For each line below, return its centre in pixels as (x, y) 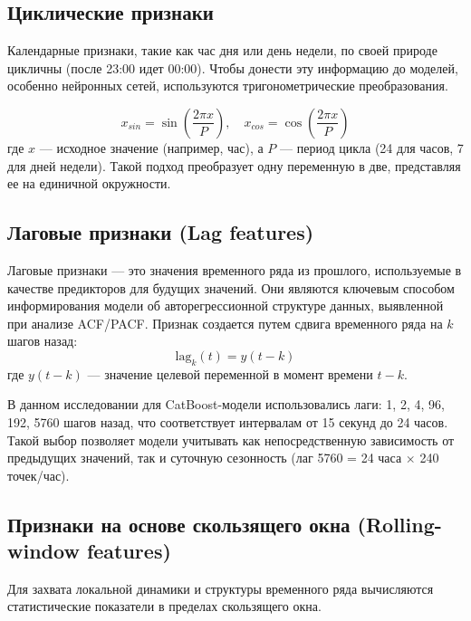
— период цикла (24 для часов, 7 (372, 147)
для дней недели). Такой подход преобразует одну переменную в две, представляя (234, 165)
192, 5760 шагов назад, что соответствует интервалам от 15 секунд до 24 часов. (228, 421)
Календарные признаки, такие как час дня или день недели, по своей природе (222, 50)
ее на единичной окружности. (89, 183)
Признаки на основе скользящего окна (179, 524)
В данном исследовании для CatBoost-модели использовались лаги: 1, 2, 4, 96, (226, 404)
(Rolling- (399, 524)
